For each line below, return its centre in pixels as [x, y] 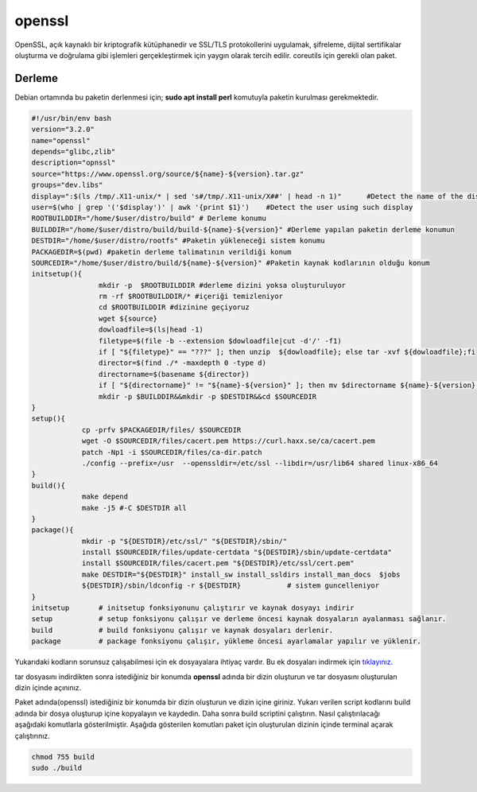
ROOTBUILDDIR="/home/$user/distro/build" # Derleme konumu [149, 218]
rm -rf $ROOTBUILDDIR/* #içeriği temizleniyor [191, 297]
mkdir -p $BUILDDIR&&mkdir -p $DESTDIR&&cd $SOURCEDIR [207, 396]
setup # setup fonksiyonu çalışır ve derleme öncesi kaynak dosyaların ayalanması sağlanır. [239, 619]
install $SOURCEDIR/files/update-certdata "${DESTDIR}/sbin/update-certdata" [237, 552]
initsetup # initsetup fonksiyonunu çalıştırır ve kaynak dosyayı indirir [193, 608]
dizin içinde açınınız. [48, 687]
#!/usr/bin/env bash [71, 118]
